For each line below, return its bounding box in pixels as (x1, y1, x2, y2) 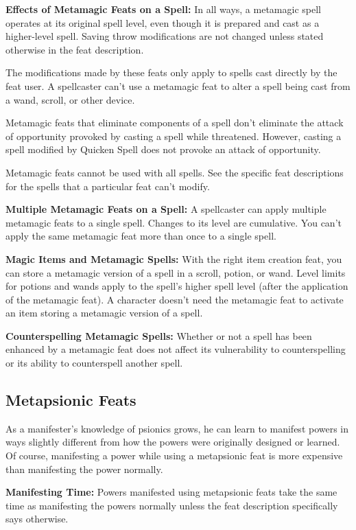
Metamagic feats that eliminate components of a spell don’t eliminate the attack (5, 115, 344, 130)
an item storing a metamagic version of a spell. (5, 306, 203, 320)
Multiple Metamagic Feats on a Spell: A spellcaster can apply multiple (5, 202, 327, 216)
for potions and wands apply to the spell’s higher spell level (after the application (5, 279, 348, 293)
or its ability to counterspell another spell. (5, 356, 183, 370)
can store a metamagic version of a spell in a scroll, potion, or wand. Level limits (5, 265, 346, 279)
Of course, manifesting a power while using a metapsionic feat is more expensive (5, 448, 343, 463)
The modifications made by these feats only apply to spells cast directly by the (5, 65, 337, 80)
